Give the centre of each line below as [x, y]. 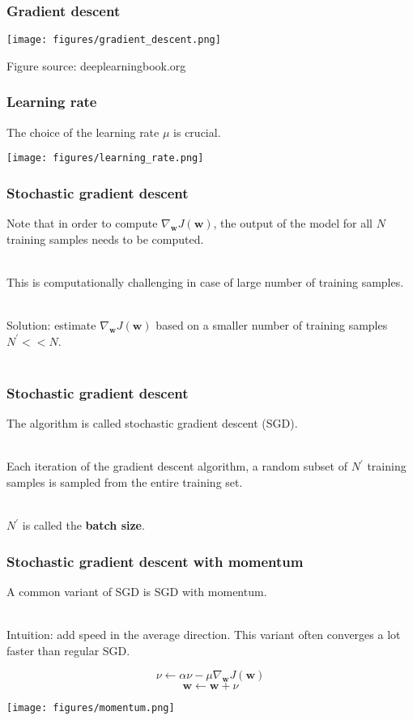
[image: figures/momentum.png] [91, 708]
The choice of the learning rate [83, 132]
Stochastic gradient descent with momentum [155, 561]
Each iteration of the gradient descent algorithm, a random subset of [177, 466]
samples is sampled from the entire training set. [125, 481]
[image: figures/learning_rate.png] [105, 158]
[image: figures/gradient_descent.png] [114, 40]
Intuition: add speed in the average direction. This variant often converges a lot [204, 635]
